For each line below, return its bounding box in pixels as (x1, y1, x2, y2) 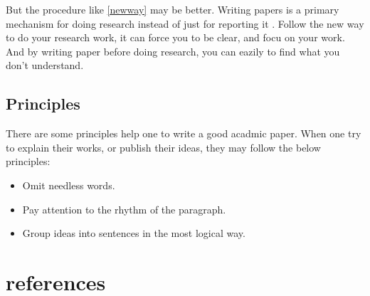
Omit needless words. (22, 177, 115, 192)
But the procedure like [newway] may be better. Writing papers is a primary (6, 2, 339, 16)
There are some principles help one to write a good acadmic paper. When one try (6, 126, 361, 141)
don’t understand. (6, 58, 84, 73)
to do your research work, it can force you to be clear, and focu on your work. (6, 30, 345, 45)
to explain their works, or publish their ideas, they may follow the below (6, 139, 321, 154)
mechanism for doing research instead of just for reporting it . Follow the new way (6, 16, 364, 31)
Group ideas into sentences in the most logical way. (22, 226, 245, 240)
